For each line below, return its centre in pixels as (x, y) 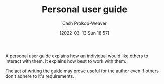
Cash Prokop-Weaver (85, 23)
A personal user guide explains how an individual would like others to (77, 56)
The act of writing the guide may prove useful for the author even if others (82, 71)
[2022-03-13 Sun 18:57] (85, 33)
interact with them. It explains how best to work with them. (66, 61)
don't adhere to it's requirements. (40, 76)
